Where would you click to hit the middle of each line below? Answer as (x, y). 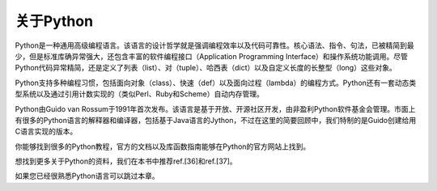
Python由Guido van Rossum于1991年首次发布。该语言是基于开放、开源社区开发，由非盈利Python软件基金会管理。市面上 (215, 108)
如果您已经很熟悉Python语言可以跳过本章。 (87, 176)
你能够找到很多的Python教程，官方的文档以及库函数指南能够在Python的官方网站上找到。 (163, 146)
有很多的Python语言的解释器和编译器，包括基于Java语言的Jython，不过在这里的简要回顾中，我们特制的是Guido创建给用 (216, 120)
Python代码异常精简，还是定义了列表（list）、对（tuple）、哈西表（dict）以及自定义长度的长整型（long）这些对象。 (206, 68)
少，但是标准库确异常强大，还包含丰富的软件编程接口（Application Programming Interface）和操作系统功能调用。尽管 (212, 56)
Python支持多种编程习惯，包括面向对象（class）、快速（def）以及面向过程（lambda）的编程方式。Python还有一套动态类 (216, 83)
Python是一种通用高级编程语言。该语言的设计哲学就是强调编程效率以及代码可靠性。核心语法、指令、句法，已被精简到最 (214, 45)
